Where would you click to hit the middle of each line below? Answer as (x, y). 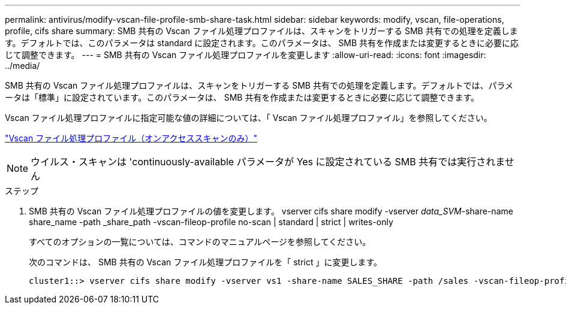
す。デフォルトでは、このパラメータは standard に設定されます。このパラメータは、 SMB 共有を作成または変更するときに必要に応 (262, 43)
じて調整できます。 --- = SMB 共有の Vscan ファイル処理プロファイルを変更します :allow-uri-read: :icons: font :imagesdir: (246, 55)
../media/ (22, 66)
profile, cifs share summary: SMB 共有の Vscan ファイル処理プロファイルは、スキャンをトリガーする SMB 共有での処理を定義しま (261, 31)
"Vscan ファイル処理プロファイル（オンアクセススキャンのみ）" (131, 138)
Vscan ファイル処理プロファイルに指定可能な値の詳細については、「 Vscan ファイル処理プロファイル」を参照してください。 (249, 118)
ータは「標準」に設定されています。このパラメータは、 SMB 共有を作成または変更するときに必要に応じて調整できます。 (242, 97)
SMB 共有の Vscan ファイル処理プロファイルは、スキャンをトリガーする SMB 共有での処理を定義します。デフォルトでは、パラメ (259, 85)
